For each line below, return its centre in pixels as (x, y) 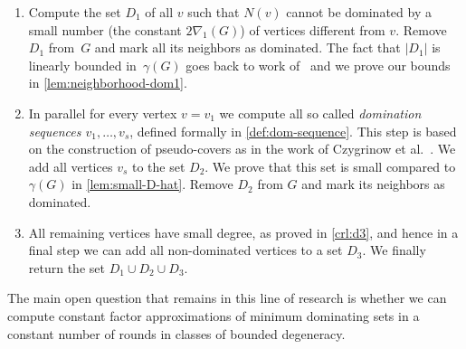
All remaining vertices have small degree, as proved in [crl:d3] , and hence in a (243, 232)
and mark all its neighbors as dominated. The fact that (247, 47)
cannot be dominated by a (359, 12)
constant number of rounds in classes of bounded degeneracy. (176, 333)
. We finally (394, 250)
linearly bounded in (82, 65)
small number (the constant (105, 29)
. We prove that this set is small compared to (330, 166)
